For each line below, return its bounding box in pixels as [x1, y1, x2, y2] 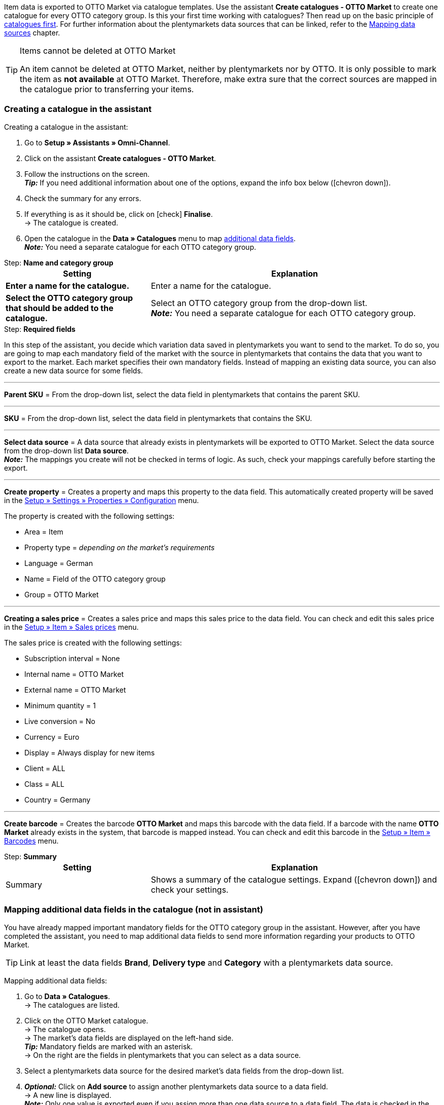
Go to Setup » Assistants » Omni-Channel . [24, 138, 170, 147]
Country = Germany [24, 795, 91, 804]
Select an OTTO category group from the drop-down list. [151, 297, 367, 308]
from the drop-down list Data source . [4, 446, 129, 455]
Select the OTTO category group [6, 292, 133, 303]
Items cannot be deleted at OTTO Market [20, 46, 176, 56]
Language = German [24, 558, 93, 567]
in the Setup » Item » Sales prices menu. [4, 622, 139, 631]
